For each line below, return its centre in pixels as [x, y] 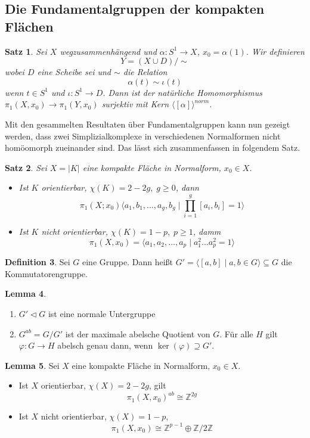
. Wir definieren [275, 51]
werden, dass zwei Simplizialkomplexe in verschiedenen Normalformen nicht [143, 136]
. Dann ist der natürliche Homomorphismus [183, 92]
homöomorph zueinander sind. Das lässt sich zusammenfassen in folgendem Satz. [153, 147]
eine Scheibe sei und [74, 72]
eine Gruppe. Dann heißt [128, 262]
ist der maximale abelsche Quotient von [138, 333]
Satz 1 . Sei [26, 51]
